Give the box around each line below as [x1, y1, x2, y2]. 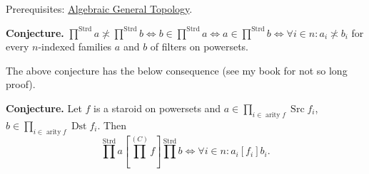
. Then [97, 117, 126, 132]
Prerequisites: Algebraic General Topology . [6, 1, 193, 16]
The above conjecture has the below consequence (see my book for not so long [6, 62, 348, 77]
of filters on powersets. [150, 39, 248, 54]
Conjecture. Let [6, 100, 82, 115]
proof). [6, 77, 36, 92]
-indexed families [38, 39, 112, 54]
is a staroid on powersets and [93, 100, 221, 115]
